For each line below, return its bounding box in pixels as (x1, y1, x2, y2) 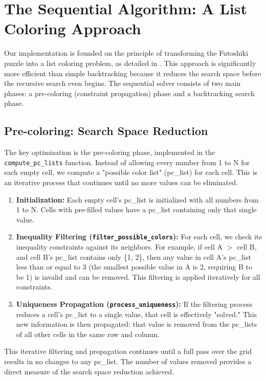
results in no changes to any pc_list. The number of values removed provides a (4, 355, 252, 366)
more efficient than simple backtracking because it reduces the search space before (4, 68, 261, 78)
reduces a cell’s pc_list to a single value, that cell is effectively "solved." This (16, 308, 257, 319)
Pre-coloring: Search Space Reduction (4, 123, 208, 139)
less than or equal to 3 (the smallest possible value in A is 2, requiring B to (16, 261, 253, 272)
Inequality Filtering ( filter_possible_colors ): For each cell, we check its (16, 231, 262, 242)
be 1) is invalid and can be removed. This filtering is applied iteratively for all (16, 271, 260, 282)
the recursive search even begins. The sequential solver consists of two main (4, 78, 241, 88)
